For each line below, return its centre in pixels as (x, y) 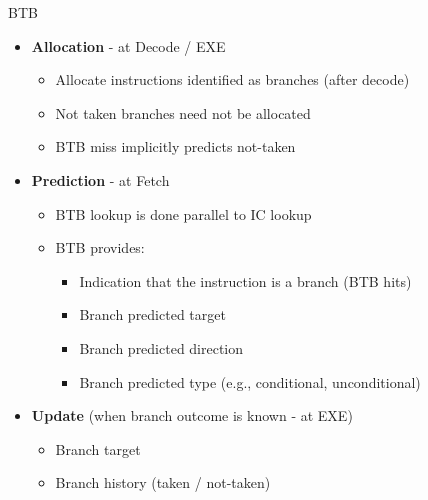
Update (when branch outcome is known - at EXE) (192, 415)
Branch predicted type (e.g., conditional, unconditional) (250, 381)
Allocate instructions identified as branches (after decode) (232, 79)
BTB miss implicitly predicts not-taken (175, 146)
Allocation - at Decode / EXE (128, 45)
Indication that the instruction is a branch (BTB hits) (245, 280)
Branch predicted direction (161, 347)
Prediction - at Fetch (100, 179)
